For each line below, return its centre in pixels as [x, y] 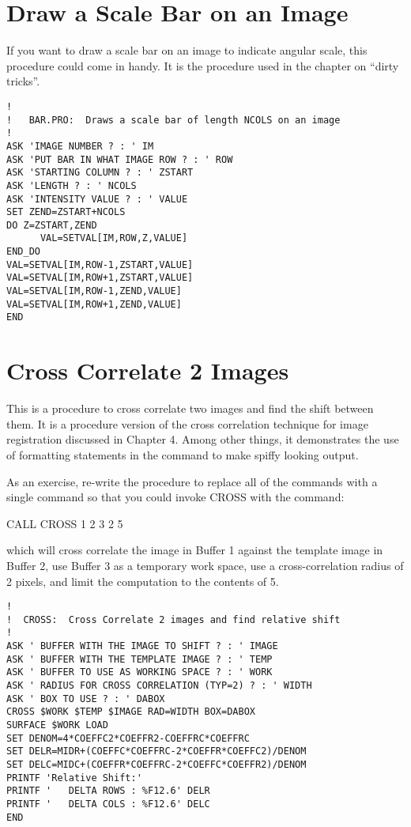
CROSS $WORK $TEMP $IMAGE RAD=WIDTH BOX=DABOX [131, 712]
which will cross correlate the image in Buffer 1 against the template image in [195, 550]
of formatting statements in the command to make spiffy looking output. [183, 454]
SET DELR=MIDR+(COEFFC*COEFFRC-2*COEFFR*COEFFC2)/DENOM [156, 751]
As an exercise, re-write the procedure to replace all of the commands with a [192, 481]
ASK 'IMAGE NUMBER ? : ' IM [80, 146]
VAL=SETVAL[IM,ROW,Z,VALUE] [114, 238]
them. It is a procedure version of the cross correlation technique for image [187, 423]
